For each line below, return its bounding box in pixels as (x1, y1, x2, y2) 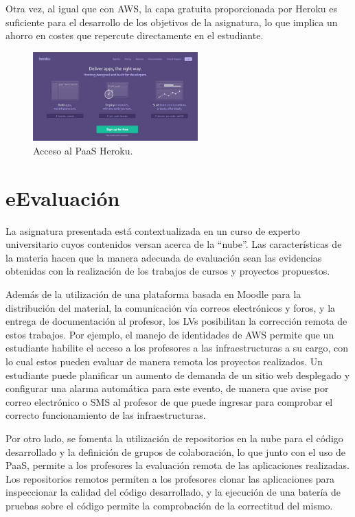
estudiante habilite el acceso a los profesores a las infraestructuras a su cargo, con (5, 341, 349, 355)
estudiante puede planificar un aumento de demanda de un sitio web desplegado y (5, 367, 350, 382)
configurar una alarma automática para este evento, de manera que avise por (5, 381, 329, 395)
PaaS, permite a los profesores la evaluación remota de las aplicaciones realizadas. (5, 458, 350, 472)
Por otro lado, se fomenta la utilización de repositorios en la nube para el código (5, 431, 343, 445)
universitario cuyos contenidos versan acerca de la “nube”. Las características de (5, 237, 342, 251)
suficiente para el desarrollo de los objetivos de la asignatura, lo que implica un (5, 14, 338, 29)
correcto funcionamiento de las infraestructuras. (5, 408, 206, 422)
